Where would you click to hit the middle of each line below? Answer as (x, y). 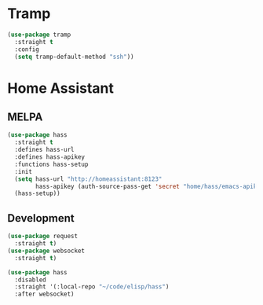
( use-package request (43, 237)
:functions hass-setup (51, 164)
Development (41, 218)
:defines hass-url (45, 150)
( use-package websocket (46, 251)
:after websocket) (45, 294)
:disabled (30, 280)
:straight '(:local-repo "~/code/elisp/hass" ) (92, 287)
